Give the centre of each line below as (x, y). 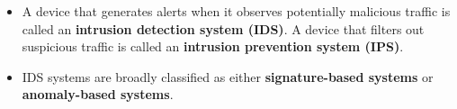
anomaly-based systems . (98, 94)
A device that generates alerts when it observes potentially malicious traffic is (236, 11)
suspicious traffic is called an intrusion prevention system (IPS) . (213, 46)
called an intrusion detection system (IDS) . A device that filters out (223, 28)
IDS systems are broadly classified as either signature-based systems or (228, 76)
